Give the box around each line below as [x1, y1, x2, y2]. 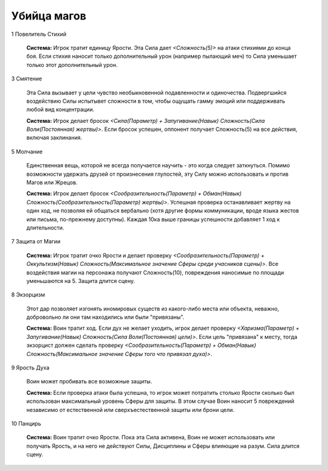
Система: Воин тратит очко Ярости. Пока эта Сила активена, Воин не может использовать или [26, 434, 275, 441]
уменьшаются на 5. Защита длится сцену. [26, 277, 135, 284]
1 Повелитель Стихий [11, 30, 67, 38]
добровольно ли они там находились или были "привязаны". [26, 313, 185, 321]
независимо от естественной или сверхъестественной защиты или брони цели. [26, 406, 235, 413]
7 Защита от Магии [11, 238, 61, 245]
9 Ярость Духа [11, 364, 50, 371]
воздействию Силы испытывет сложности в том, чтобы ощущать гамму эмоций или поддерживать [26, 97, 285, 105]
